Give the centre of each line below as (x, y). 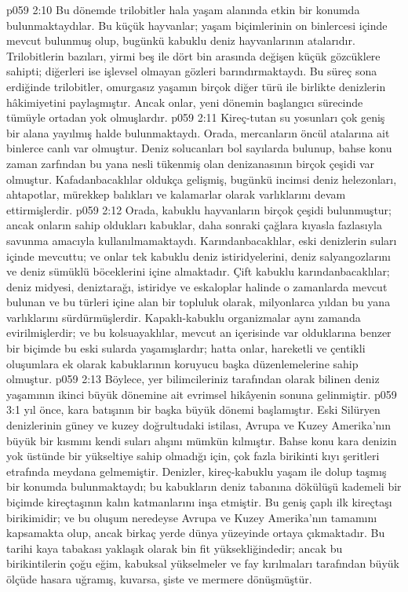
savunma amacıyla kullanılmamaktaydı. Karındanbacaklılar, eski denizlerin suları (202, 240)
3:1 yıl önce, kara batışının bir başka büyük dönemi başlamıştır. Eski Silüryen (193, 409)
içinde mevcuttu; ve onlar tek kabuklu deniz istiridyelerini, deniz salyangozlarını (199, 256)
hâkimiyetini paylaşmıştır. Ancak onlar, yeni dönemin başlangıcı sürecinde (185, 102)
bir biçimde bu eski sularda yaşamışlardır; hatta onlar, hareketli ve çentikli (186, 348)
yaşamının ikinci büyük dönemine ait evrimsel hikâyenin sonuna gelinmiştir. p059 (202, 394)
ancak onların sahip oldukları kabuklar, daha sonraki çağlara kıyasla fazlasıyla (194, 225)
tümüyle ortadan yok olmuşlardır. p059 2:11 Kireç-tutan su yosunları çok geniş (196, 117)
